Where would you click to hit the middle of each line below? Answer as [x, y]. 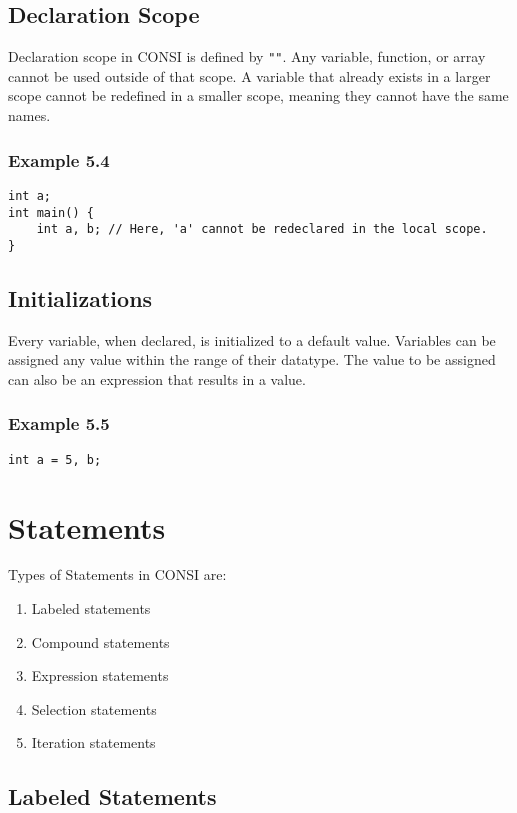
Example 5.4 [59, 159]
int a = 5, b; [55, 459]
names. [29, 115]
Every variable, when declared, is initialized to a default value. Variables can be [252, 339]
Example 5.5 [59, 423]
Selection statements [94, 708]
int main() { [51, 212]
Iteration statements [93, 742]
